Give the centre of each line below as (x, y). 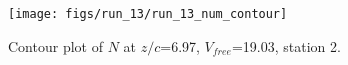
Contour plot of (55, 45)
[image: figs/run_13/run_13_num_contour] (148, 14)
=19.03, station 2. (286, 45)
